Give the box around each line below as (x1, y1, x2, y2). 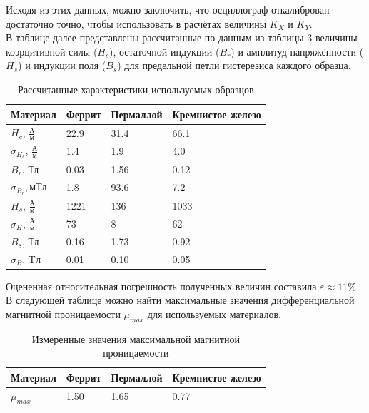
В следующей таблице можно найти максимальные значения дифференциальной (6, 292, 355, 307)
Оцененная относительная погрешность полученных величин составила (6, 278, 317, 293)
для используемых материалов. (147, 306, 281, 321)
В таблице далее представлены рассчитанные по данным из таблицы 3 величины (6, 30, 358, 45)
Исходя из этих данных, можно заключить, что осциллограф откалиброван (6, 2, 330, 16)
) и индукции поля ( (18, 58, 106, 73)
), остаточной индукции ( (109, 44, 220, 58)
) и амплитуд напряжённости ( (231, 44, 364, 58)
